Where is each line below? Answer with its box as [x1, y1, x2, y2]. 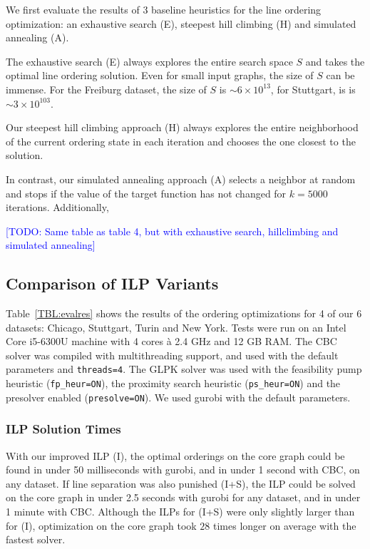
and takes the [305, 53, 365, 68]
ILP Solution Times [6, 420, 121, 438]
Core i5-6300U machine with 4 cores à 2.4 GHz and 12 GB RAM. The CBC [6, 334, 337, 349]
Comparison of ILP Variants [6, 272, 219, 294]
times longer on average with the [213, 518, 356, 533]
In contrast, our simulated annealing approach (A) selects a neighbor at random [6, 171, 356, 186]
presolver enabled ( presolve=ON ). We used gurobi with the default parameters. [6, 389, 351, 404]
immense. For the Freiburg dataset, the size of [6, 81, 207, 96]
